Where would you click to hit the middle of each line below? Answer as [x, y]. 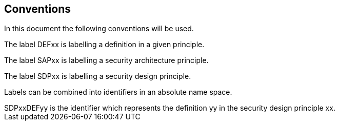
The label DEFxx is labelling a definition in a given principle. [104, 45]
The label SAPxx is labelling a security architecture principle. [106, 60]
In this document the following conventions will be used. [99, 29]
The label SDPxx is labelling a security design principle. [98, 76]
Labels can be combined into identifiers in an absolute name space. [118, 92]
